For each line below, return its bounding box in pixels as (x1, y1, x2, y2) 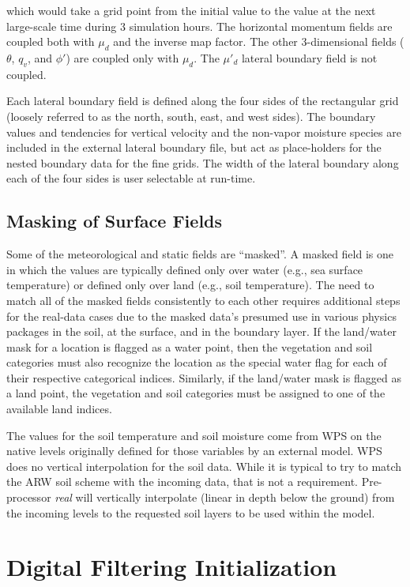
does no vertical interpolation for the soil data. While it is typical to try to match (6, 457, 402, 474)
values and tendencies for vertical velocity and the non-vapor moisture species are (6, 123, 401, 140)
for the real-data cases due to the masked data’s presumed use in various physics (6, 307, 397, 324)
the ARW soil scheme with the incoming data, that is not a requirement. (6, 473, 358, 490)
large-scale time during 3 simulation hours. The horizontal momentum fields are (6, 17, 393, 34)
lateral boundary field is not (241, 49, 378, 66)
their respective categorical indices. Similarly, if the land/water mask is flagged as (6, 369, 401, 386)
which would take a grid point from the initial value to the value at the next (6, 2, 376, 18)
